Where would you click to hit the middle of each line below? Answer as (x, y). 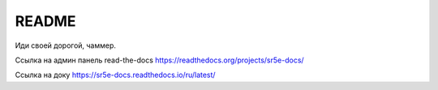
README (45, 21)
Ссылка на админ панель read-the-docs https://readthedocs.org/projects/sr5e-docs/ (159, 60)
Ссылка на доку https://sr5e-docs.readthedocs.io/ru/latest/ (115, 75)
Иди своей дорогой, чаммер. (66, 45)
